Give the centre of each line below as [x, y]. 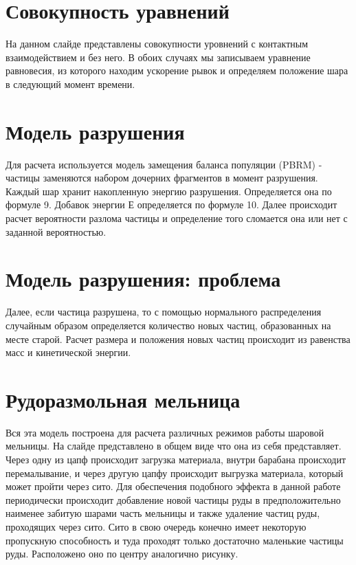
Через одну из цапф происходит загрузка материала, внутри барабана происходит [176, 459]
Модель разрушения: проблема [143, 279]
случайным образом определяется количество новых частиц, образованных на [168, 325]
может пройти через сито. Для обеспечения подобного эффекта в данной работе [173, 486]
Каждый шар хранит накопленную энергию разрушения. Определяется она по [169, 191]
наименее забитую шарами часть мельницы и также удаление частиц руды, [163, 513]
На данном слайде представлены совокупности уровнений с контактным [157, 44]
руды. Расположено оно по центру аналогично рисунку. [122, 554]
